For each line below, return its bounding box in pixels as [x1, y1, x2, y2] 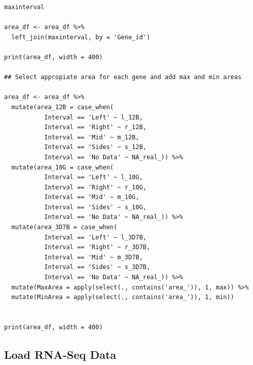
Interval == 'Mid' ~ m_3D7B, [44, 253, 143, 261]
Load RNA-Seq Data [4, 346, 116, 362]
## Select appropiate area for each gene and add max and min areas [4, 74, 242, 81]
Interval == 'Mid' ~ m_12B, [44, 133, 139, 141]
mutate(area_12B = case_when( [11, 103, 114, 111]
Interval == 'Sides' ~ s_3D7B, [44, 263, 150, 271]
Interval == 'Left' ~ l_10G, [44, 174, 143, 181]
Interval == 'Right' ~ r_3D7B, [44, 244, 150, 251]
